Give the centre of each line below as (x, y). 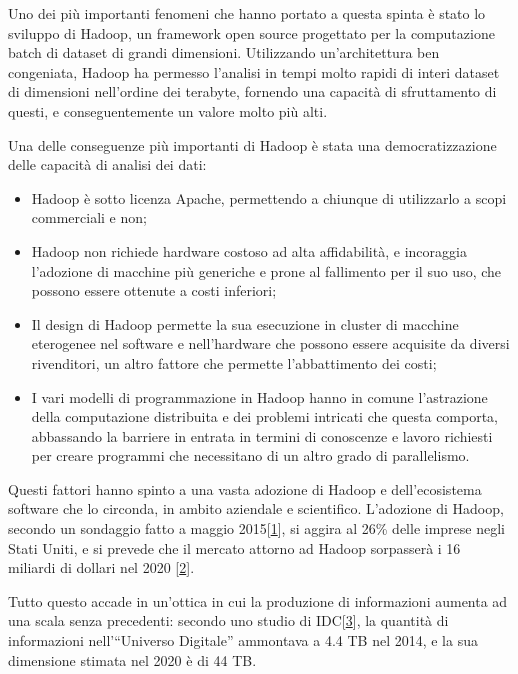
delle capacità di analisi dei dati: (107, 164)
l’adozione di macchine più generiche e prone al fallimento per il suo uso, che (266, 270)
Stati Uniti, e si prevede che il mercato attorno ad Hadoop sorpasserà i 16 (234, 547)
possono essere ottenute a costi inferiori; (154, 290)
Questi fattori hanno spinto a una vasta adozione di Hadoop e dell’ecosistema (245, 488)
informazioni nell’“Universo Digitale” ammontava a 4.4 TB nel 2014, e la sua (243, 640)
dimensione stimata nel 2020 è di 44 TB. (132, 659)
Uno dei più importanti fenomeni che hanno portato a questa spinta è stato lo (247, 13)
